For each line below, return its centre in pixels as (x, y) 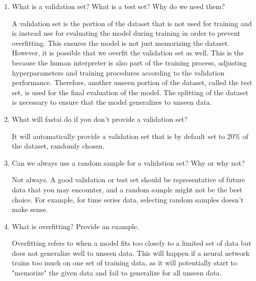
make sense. (30, 209)
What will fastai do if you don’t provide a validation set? (100, 119)
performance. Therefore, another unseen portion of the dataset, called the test (132, 82)
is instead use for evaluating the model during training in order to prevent (126, 33)
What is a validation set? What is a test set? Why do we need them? (118, 6)
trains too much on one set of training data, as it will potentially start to (124, 263)
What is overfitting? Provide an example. (75, 226)
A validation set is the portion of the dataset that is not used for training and (132, 23)
